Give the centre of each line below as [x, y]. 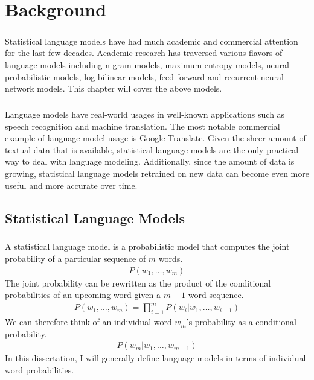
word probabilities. [40, 369]
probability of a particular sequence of [75, 258]
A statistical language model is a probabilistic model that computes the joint [147, 246]
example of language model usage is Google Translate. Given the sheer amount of [155, 138]
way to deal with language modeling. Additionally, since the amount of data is [150, 161]
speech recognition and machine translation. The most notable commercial [143, 126]
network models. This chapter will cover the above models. [114, 88]
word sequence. [216, 295]
